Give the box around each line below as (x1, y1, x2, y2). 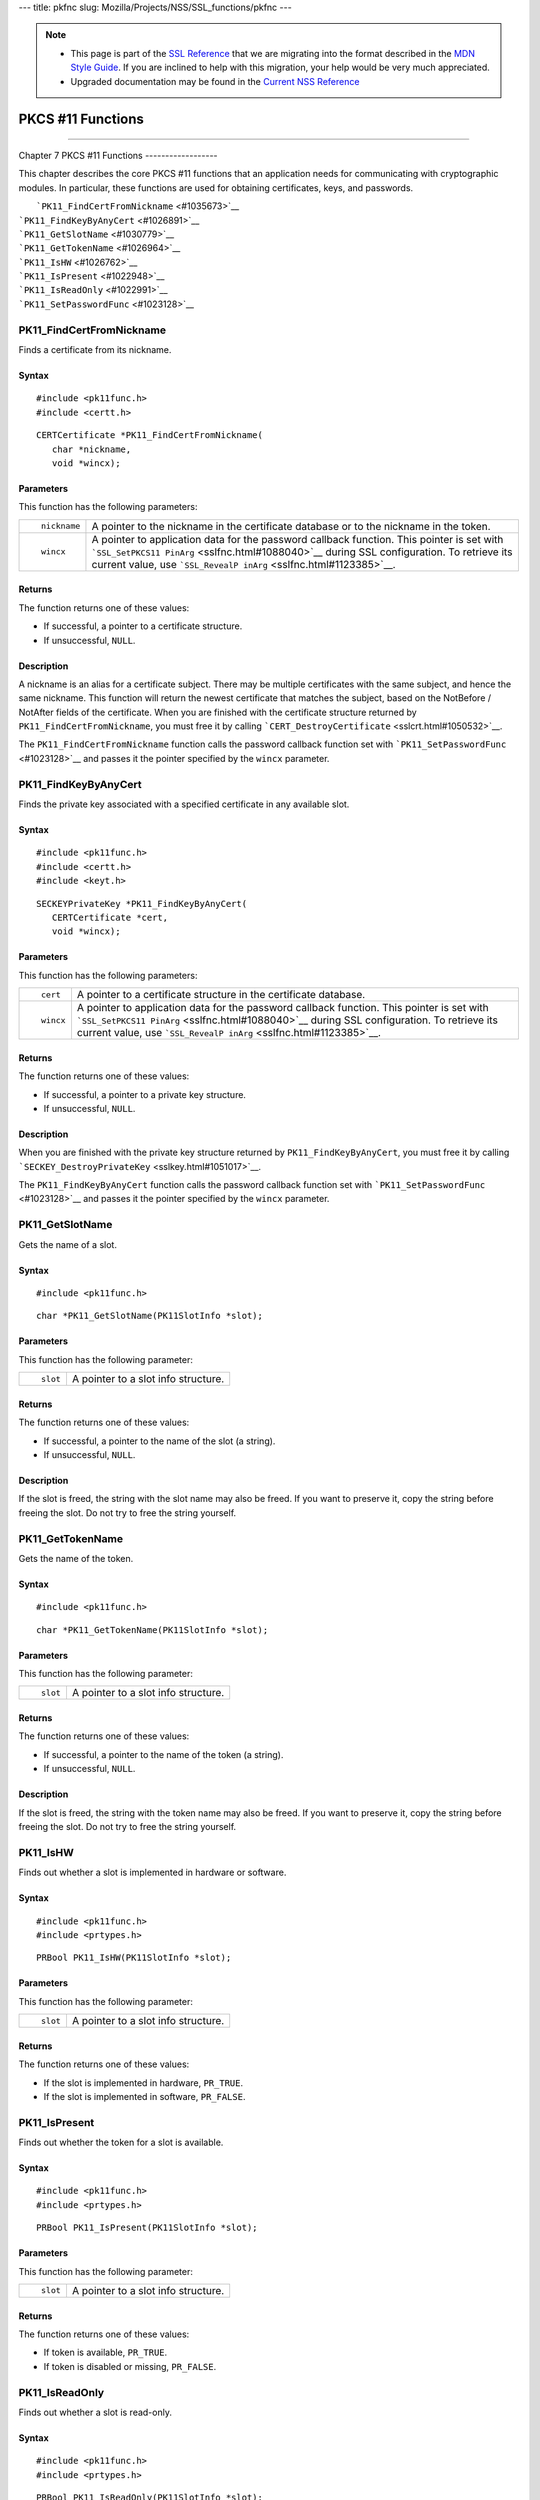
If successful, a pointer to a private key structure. (43, 1088, 247, 1100)
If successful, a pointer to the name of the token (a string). (43, 1748, 284, 1760)
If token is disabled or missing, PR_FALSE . (43, 2360, 217, 2372)
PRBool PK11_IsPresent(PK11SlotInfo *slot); (36, 2222, 259, 2234)
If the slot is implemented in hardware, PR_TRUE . (43, 2076, 244, 2089)
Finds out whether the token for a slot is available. (18, 2136, 224, 2149)
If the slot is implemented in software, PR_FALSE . (43, 2090, 246, 2102)
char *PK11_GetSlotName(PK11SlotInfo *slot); (36, 1310, 264, 1322)
